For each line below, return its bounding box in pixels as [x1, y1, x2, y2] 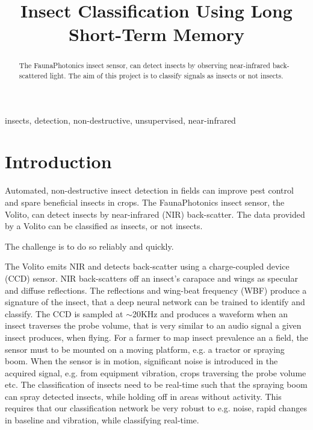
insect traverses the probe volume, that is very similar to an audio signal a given [5, 319, 302, 332]
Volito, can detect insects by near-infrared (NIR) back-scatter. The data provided [5, 207, 305, 220]
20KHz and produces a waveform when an [132, 307, 288, 320]
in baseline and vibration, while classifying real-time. [5, 414, 199, 426]
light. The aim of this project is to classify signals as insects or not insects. [49, 71, 284, 81]
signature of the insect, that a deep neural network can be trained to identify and [5, 296, 305, 308]
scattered [19, 71, 48, 81]
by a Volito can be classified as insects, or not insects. [5, 220, 203, 232]
